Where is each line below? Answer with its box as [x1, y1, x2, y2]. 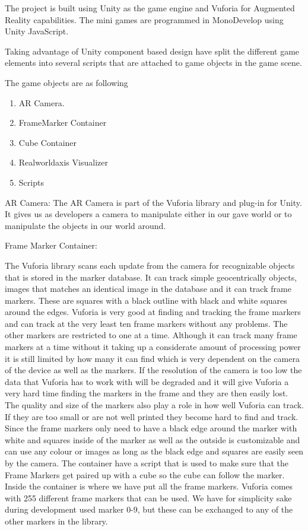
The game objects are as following [5, 76, 128, 88]
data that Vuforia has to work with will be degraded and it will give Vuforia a [5, 375, 289, 387]
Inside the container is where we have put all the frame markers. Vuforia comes [5, 480, 293, 492]
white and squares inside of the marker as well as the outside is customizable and [5, 433, 300, 446]
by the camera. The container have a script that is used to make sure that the [5, 457, 288, 469]
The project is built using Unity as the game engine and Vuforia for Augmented [5, 2, 295, 14]
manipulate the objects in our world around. [5, 219, 166, 231]
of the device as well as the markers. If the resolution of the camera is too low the [5, 364, 302, 376]
